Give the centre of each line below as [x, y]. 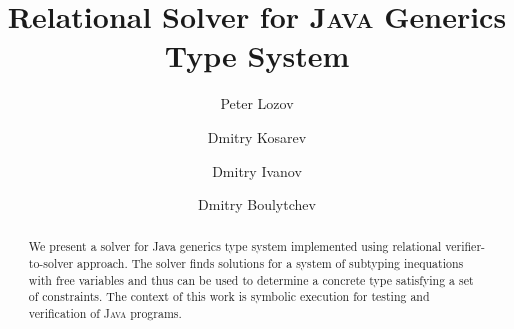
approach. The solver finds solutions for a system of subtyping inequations [270, 263]
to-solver [51, 263]
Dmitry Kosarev [257, 136]
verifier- [465, 246]
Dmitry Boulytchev [257, 204]
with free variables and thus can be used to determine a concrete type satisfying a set [251, 279]
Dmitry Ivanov [257, 170]
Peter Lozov [257, 103]
